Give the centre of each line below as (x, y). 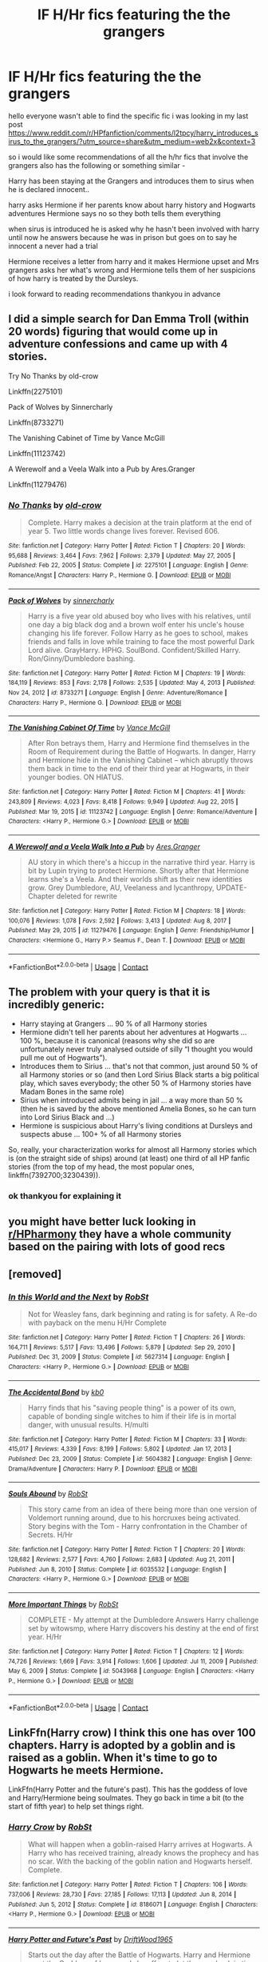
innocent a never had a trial (53, 246)
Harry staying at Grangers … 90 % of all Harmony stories (113, 1024)
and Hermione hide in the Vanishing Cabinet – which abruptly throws (140, 760)
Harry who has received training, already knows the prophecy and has (143, 1853)
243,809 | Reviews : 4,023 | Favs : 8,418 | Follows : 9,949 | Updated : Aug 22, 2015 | (123, 802)
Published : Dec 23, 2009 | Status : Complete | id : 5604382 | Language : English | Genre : (130, 1459)
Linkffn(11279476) (38, 484)
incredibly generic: (57, 1005)
